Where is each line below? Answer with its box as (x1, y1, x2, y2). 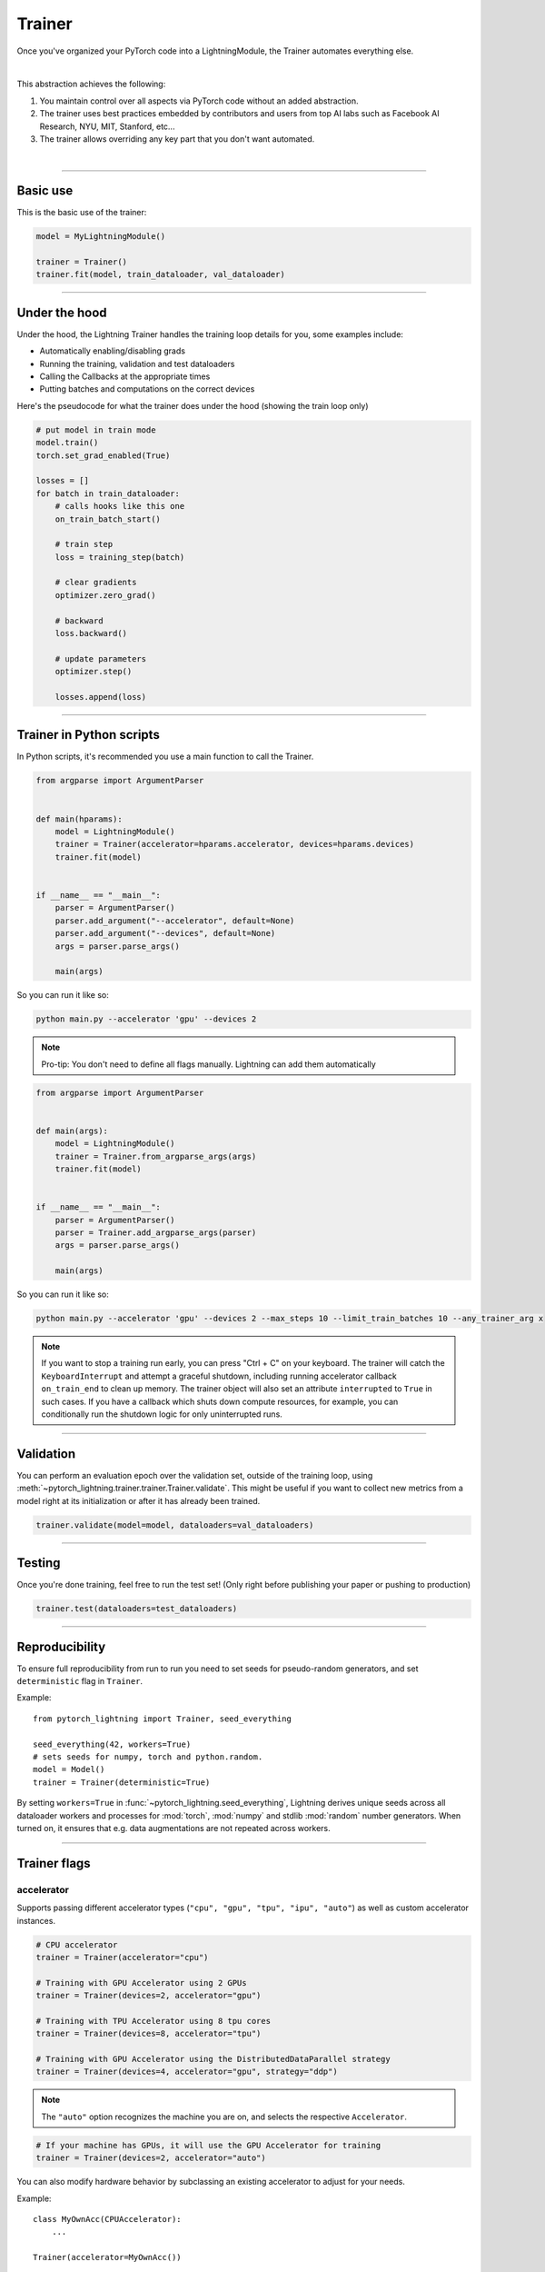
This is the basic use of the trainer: (16, 207, 147, 218)
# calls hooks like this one (54, 501, 185, 512)
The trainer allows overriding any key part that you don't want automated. (39, 133, 315, 144)
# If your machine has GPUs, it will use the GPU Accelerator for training (35, 2140, 381, 2150)
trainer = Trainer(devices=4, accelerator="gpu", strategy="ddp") (35, 2067, 338, 2077)
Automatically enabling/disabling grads (39, 345, 186, 356)
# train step (54, 539, 114, 550)
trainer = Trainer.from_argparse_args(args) (54, 1151, 257, 1161)
